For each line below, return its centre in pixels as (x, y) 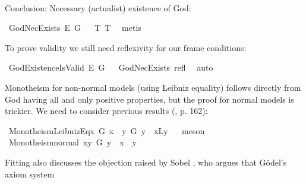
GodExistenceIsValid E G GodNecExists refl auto (111, 67)
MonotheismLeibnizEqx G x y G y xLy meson (107, 130)
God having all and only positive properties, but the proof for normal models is (149, 99)
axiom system (30, 174)
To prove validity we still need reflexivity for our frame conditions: (126, 47)
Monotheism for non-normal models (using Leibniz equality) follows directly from (153, 87)
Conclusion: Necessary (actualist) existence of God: (98, 7)
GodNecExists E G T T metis (75, 28)
